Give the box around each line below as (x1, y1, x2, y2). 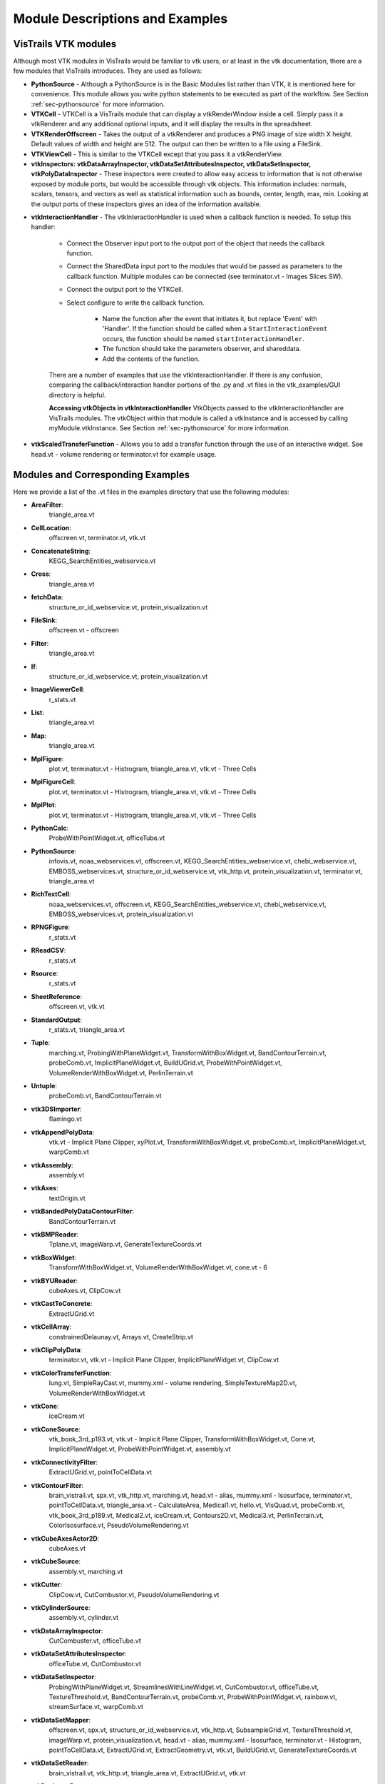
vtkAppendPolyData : (31, 1127, 95, 1136)
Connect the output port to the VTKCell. (66, 285, 183, 294)
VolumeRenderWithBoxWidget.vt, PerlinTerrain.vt (48, 1068, 194, 1077)
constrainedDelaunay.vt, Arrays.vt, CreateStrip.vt (48, 1332, 194, 1341)
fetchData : (31, 593, 63, 602)
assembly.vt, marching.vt (48, 1567, 123, 1576)
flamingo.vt (48, 1115, 83, 1123)
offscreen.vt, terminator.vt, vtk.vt (48, 534, 146, 542)
